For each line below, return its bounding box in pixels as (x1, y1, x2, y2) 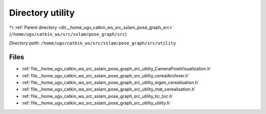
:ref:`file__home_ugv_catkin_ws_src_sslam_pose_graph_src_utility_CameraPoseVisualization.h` (21, 66, 212, 72)
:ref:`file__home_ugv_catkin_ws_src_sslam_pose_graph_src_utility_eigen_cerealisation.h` (21, 80, 199, 86)
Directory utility (9, 7, 75, 18)
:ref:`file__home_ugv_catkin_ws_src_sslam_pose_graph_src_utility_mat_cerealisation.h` (21, 86, 196, 92)
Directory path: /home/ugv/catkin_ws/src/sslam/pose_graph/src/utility (9, 40, 176, 46)
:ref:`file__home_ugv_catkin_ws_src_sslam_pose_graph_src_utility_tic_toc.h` (21, 93, 174, 99)
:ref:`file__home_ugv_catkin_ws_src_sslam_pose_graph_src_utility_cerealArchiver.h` (21, 72, 190, 78)
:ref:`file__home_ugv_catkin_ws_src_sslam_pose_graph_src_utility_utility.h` (21, 100, 171, 106)
